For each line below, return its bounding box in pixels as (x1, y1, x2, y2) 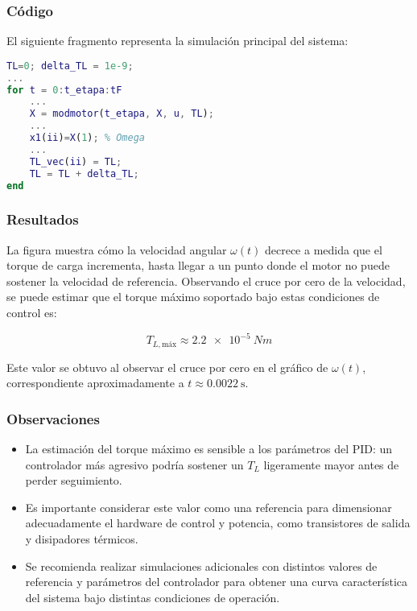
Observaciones (6, 408, 100, 428)
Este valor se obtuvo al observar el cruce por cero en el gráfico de (6, 358, 328, 375)
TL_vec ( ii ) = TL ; (29, 155, 122, 167)
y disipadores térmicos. (25, 530, 138, 547)
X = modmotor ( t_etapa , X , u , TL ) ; (29, 108, 214, 120)
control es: (6, 304, 57, 321)
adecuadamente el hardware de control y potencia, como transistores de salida (25, 514, 411, 531)
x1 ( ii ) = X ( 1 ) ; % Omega (29, 132, 145, 144)
